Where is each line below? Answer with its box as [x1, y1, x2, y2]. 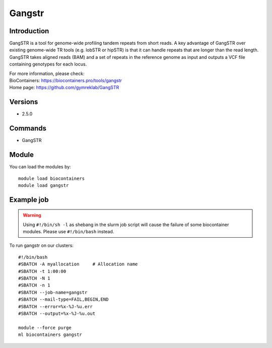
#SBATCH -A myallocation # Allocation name [18, 261, 138, 267]
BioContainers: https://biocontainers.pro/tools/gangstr [9, 78, 122, 84]
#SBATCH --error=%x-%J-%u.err [18, 304, 93, 309]
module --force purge [18, 325, 72, 330]
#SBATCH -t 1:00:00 [18, 268, 66, 274]
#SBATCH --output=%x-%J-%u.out [18, 311, 96, 316]
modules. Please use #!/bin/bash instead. [23, 229, 114, 235]
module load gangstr [18, 182, 69, 188]
